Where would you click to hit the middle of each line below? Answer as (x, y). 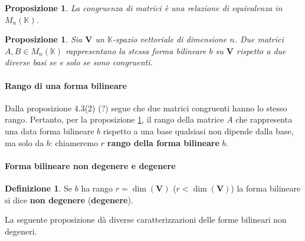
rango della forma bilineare (163, 142)
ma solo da (24, 142)
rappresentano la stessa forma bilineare (136, 50)
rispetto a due (261, 50)
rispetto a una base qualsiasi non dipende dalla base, (198, 131)
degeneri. (21, 231)
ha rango (97, 188)
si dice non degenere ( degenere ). (69, 199)
